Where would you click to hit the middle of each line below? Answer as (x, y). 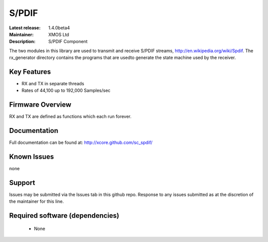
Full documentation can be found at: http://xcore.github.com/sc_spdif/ (81, 143)
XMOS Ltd (59, 34)
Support (22, 183)
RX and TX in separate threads (53, 84)
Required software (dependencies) (64, 216)
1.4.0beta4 (59, 28)
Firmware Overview (40, 105)
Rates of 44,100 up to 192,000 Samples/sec (66, 91)
